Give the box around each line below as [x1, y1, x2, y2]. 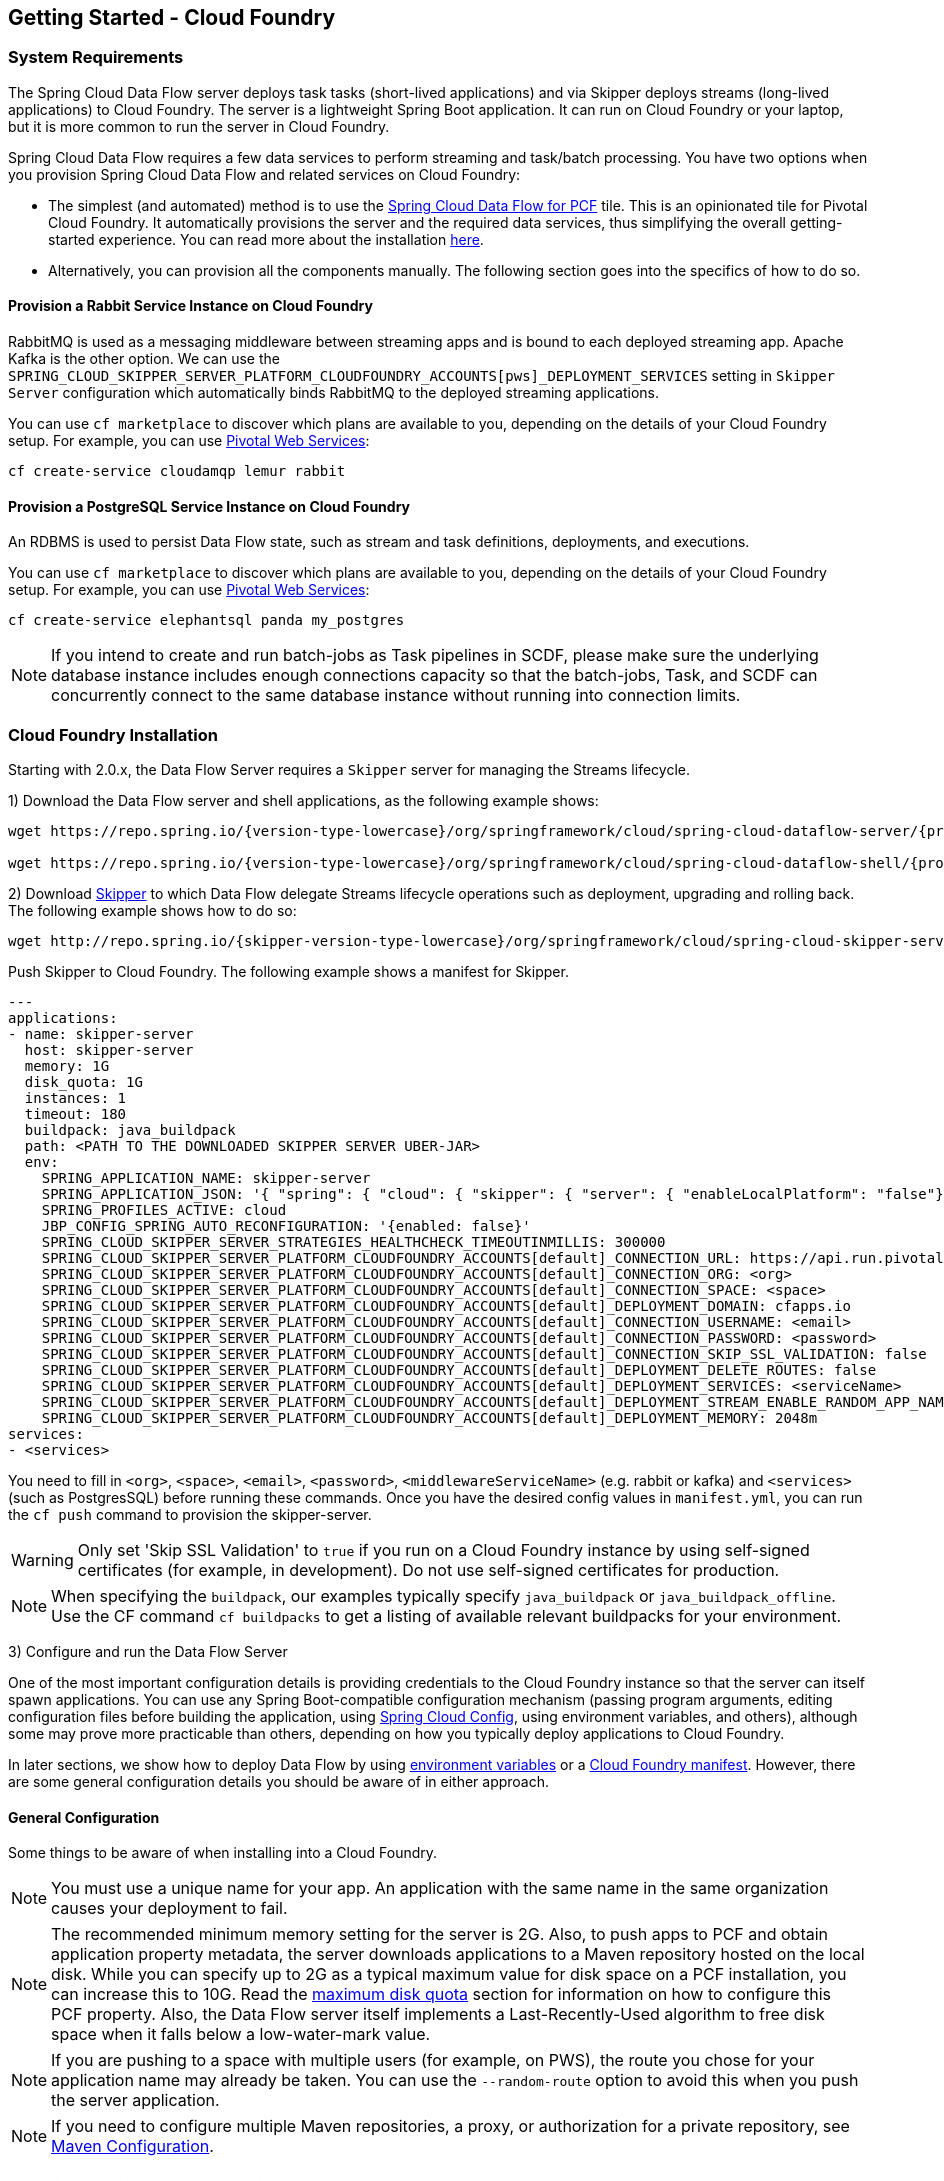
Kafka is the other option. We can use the [8, 350, 280, 368]
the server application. [51, 2090, 220, 2111]
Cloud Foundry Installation [8, 724, 218, 745]
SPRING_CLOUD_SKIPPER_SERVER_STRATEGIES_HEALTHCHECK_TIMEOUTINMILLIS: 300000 [41, 1233, 666, 1250]
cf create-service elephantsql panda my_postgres [8, 612, 405, 629]
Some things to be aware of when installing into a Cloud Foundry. [8, 1844, 438, 1862]
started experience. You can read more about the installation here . [48, 230, 484, 248]
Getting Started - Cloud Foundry [8, 5, 336, 30]
